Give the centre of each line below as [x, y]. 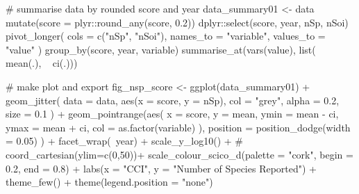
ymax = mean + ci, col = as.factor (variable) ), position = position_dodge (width [178, 127]
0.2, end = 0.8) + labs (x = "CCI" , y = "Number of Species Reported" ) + [161, 168]
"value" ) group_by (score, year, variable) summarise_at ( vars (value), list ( [161, 49]
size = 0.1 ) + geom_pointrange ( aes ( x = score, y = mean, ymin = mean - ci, [172, 114]
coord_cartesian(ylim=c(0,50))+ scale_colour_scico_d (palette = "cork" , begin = [179, 154]
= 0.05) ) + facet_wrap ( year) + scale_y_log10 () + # [124, 141]
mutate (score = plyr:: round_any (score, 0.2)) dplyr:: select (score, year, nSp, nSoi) [177, 22]
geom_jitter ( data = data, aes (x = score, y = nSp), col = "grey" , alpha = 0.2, [173, 100]
